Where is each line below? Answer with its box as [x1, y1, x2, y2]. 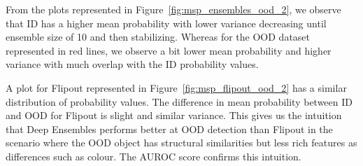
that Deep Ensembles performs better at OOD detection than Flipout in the [6, 121, 333, 136]
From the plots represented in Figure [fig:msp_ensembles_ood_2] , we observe [6, 2, 341, 16]
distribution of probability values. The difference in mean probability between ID [6, 94, 353, 109]
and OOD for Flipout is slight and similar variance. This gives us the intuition [6, 108, 342, 123]
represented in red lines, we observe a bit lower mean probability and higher [6, 43, 332, 57]
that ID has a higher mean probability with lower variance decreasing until [6, 15, 327, 30]
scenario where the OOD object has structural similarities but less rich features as [6, 135, 357, 150]
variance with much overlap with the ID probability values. [6, 57, 259, 71]
